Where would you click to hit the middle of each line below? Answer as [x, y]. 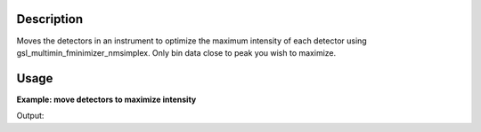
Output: [30, 116]
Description [50, 19]
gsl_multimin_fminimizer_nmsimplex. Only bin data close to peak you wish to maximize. [176, 52]
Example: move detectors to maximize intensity [106, 99]
